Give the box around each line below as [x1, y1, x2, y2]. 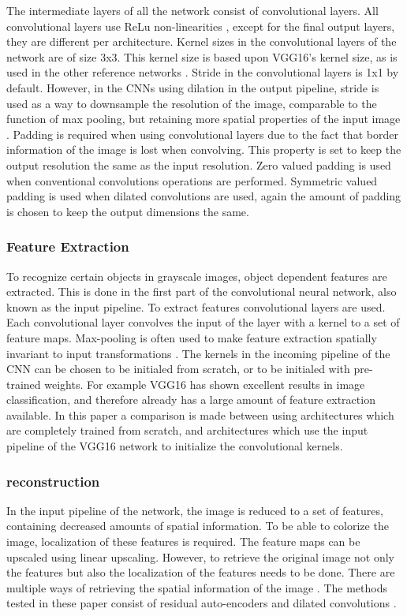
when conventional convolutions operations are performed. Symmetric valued [6, 172, 378, 189]
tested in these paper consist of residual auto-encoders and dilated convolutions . [6, 595, 397, 611]
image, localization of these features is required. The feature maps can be [6, 533, 360, 550]
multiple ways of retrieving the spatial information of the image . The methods [6, 579, 387, 595]
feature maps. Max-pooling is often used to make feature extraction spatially [6, 329, 377, 345]
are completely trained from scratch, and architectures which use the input [6, 422, 368, 439]
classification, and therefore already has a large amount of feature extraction [6, 391, 375, 408]
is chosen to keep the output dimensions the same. [6, 203, 249, 219]
